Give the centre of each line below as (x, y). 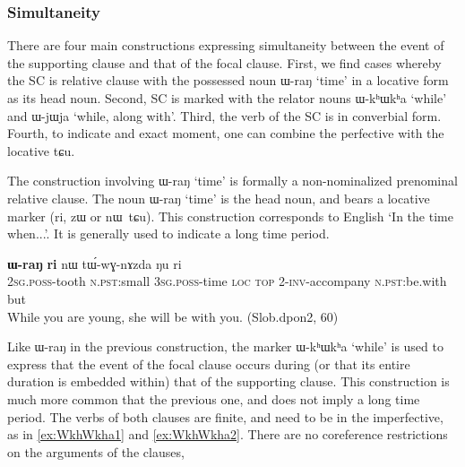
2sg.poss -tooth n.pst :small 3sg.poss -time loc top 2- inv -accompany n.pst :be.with (227, 281)
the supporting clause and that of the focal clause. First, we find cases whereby (224, 62)
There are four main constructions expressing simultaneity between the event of (226, 45)
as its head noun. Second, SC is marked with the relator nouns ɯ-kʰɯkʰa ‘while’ (227, 98)
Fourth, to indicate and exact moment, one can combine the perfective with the (226, 133)
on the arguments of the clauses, (96, 451)
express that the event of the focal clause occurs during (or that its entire (209, 363)
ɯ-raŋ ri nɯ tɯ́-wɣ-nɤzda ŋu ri (95, 263)
